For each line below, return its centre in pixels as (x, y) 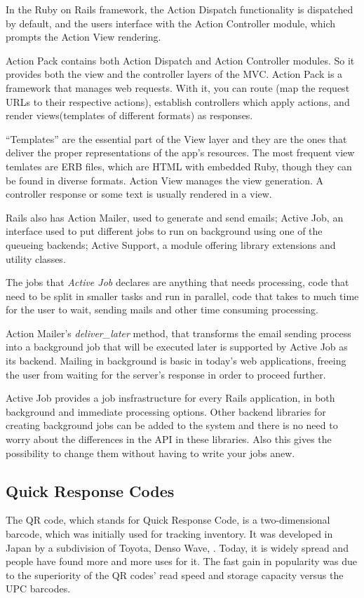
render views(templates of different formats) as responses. (129, 115)
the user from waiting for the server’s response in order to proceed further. (166, 374)
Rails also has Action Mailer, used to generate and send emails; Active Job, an (175, 217)
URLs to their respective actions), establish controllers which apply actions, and (178, 101)
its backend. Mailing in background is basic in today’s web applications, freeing (176, 361)
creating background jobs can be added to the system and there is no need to (172, 425)
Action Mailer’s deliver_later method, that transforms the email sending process (178, 333)
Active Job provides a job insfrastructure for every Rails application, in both (170, 398)
